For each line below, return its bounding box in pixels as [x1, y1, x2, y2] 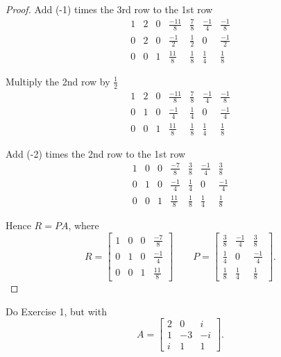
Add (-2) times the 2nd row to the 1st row [6, 146, 186, 160]
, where [68, 218, 99, 233]
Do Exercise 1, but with [6, 304, 107, 318]
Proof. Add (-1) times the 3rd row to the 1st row [6, 2, 213, 16]
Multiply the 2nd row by [6, 74, 110, 88]
